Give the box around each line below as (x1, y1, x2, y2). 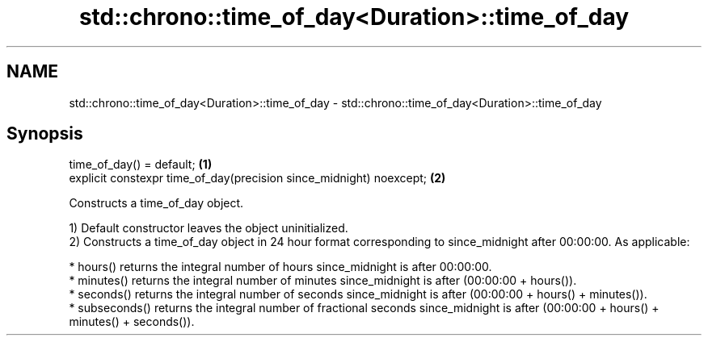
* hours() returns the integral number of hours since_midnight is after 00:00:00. (69, 260, 492, 274)
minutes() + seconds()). (69, 315, 195, 329)
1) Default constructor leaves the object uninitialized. (69, 221, 348, 236)
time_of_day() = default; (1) (69, 157, 213, 172)
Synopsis (6, 123, 83, 144)
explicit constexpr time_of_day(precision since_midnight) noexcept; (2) (69, 171, 446, 186)
